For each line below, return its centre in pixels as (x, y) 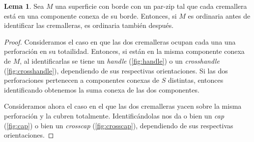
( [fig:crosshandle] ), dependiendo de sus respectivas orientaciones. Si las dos (116, 70)
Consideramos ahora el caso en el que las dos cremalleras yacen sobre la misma (123, 106)
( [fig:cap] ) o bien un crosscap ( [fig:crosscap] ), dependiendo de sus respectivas (119, 125)
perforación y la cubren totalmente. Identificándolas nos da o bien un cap (114, 115)
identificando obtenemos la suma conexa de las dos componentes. (102, 89)
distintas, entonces (196, 80)
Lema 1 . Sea (24, 6)
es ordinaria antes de (219, 15)
